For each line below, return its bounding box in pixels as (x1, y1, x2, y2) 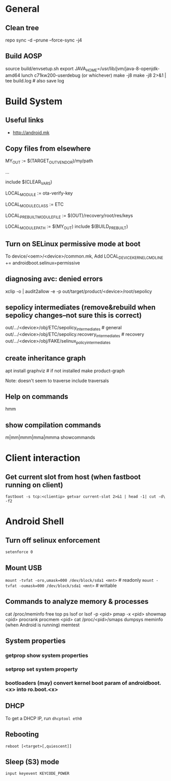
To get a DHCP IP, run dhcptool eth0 (5, 715, 82, 721)
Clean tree (5, 24, 39, 32)
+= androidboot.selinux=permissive (5, 260, 80, 266)
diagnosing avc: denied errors (5, 275, 103, 283)
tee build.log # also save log (5, 77, 65, 83)
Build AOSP (5, 52, 42, 60)
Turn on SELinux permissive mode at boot (5, 239, 141, 248)
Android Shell (5, 516, 64, 527)
